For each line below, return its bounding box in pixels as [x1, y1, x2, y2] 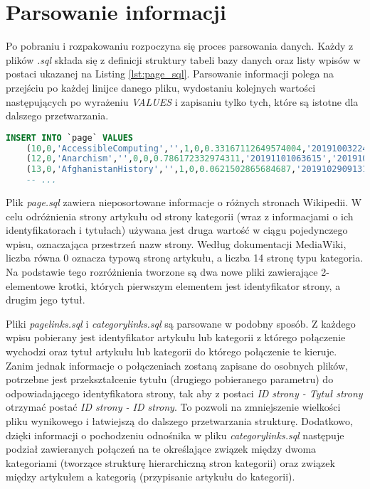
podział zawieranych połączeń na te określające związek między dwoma [6, 441, 317, 456]
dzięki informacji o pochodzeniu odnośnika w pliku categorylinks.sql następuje [6, 427, 344, 442]
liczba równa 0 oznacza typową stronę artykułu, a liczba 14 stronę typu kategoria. [6, 250, 364, 265]
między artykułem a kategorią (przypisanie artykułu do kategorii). [6, 469, 295, 484]
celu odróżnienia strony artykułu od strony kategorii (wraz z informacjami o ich [6, 208, 354, 223]
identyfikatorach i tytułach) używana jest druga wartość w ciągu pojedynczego [6, 222, 348, 237]
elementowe [6, 278, 55, 293]
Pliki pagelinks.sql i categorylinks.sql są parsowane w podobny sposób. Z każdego [6, 316, 356, 331]
